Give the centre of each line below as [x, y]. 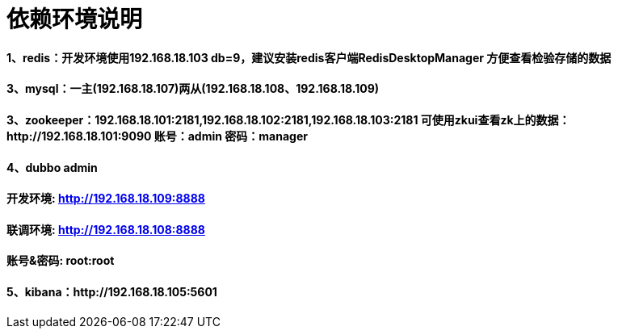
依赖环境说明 [75, 19]
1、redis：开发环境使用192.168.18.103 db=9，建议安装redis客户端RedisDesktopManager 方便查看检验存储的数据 [309, 57]
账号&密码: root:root [61, 261]
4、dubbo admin [52, 167]
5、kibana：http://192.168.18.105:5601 [112, 292]
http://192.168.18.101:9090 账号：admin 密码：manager [157, 136]
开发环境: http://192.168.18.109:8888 [106, 199]
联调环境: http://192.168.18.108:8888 [106, 229]
